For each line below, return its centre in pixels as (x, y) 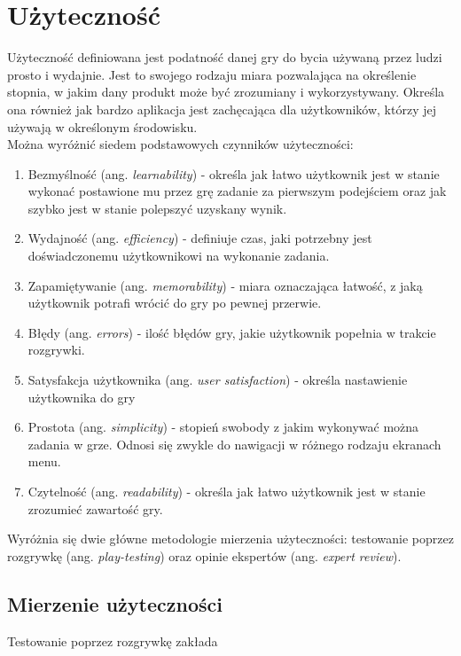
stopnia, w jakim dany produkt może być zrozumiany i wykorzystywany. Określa (226, 92)
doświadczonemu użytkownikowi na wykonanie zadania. (179, 256)
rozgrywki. (56, 350)
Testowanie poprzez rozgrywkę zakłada (113, 640)
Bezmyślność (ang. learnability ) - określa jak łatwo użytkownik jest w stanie (234, 173)
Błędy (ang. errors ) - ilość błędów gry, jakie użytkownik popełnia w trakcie (232, 332)
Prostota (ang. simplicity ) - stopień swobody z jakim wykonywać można (223, 427)
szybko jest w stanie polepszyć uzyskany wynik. (157, 208)
